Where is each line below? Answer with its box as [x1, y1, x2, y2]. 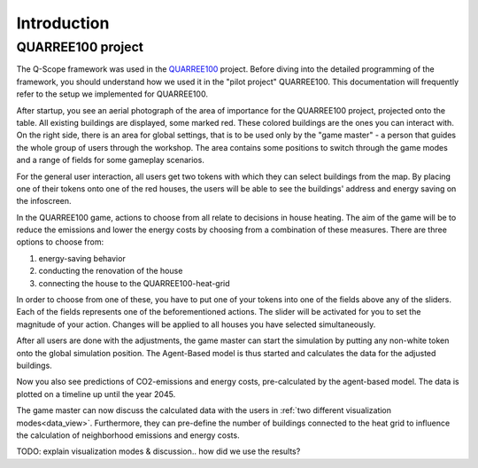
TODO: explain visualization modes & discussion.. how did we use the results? [16, 446, 301, 456]
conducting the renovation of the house [38, 266, 183, 277]
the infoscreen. [16, 196, 72, 207]
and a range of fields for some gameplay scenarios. [16, 155, 205, 166]
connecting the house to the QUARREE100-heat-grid [38, 277, 230, 288]
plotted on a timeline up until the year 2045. [16, 388, 176, 399]
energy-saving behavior [38, 253, 126, 263]
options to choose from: [16, 237, 104, 247]
